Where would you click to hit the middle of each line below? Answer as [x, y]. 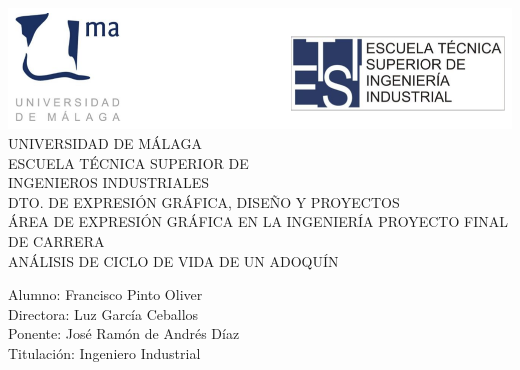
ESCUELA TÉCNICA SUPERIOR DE [128, 162]
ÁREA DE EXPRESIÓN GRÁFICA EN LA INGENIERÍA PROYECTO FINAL [258, 221]
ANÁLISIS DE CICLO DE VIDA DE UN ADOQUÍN [173, 260]
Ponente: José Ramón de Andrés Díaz [124, 333]
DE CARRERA [56, 240]
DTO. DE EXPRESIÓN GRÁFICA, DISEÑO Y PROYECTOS [204, 201]
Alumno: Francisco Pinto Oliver [105, 294]
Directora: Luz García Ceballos [103, 313]
